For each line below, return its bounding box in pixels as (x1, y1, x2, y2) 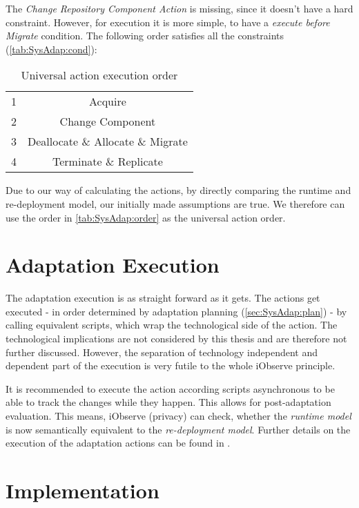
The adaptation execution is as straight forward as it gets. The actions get (6, 291, 320, 305)
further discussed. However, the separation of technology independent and (6, 344, 318, 359)
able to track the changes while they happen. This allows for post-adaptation (6, 395, 331, 409)
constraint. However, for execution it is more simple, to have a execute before (6, 14, 330, 29)
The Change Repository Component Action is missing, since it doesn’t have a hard (6, 1, 353, 15)
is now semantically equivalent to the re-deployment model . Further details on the (6, 422, 351, 436)
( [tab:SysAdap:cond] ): (6, 41, 97, 56)
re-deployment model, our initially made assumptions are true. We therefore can (6, 196, 345, 211)
